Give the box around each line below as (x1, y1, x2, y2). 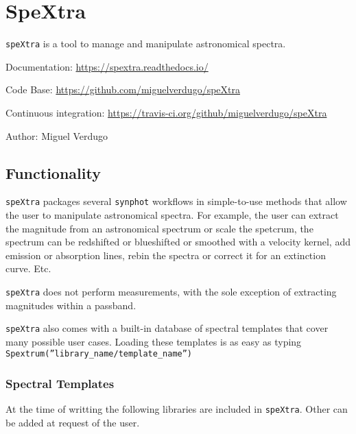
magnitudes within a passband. (5, 298, 137, 312)
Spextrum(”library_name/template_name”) (5, 349, 193, 359)
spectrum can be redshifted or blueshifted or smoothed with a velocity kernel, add (5, 234, 351, 249)
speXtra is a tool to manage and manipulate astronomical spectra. (5, 36, 286, 51)
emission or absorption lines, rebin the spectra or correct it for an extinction (5, 248, 326, 262)
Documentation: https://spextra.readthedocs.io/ (5, 59, 209, 73)
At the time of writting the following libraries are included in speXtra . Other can (5, 402, 348, 416)
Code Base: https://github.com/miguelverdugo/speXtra (5, 82, 240, 97)
